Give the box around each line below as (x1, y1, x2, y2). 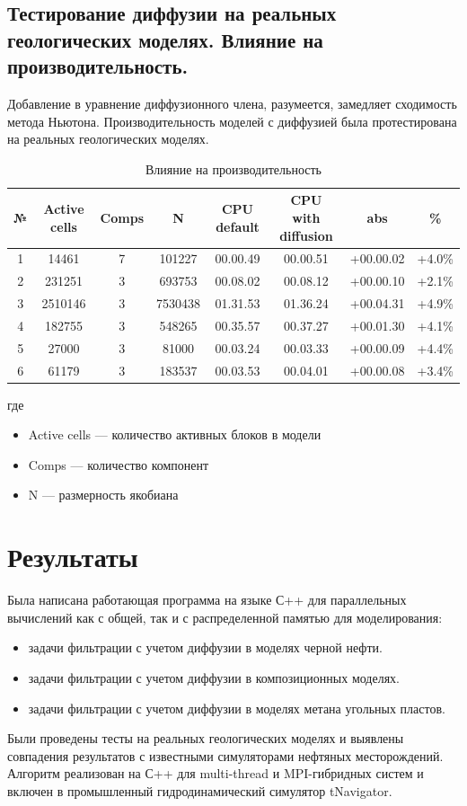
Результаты (7, 538, 138, 575)
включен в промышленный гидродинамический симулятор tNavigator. (7, 781, 392, 800)
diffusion (279, 226, 333, 244)
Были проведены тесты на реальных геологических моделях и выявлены (7, 729, 404, 748)
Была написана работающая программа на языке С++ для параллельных (7, 590, 407, 609)
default (216, 217, 260, 235)
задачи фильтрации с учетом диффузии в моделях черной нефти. (28, 638, 383, 657)
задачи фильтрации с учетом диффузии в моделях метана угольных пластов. (28, 698, 445, 717)
